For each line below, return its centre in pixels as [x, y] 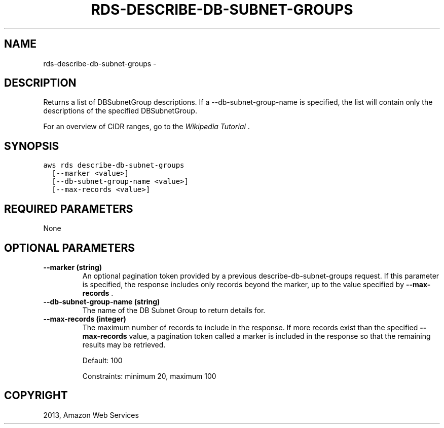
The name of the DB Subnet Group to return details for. [174, 310]
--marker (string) [73, 267]
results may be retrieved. [124, 344]
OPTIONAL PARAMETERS [70, 248]
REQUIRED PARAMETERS [69, 209]
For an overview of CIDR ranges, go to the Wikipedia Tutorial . [146, 127]
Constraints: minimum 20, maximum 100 [149, 376]
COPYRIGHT [36, 396]
